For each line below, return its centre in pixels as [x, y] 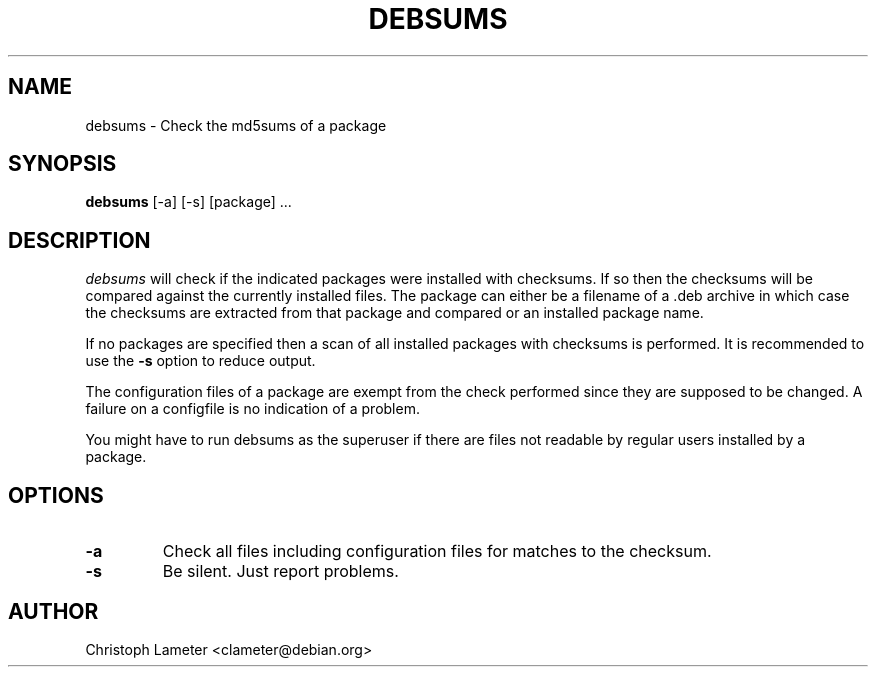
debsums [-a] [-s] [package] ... [188, 202]
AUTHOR [53, 611]
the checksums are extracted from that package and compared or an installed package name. [394, 313]
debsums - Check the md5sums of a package [236, 125]
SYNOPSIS [62, 164]
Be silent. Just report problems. [280, 571]
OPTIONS [56, 495]
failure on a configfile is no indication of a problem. [252, 409]
